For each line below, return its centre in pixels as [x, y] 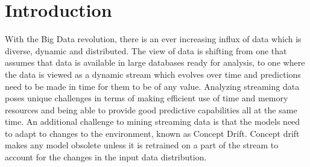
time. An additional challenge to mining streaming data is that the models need [153, 121]
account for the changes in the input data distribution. [106, 157]
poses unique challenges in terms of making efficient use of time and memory [147, 98]
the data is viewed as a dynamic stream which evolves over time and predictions [153, 74]
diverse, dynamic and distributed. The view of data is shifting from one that [146, 50]
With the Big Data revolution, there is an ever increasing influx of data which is [153, 39]
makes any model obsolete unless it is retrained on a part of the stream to [142, 145]
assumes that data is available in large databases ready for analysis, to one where [155, 62]
